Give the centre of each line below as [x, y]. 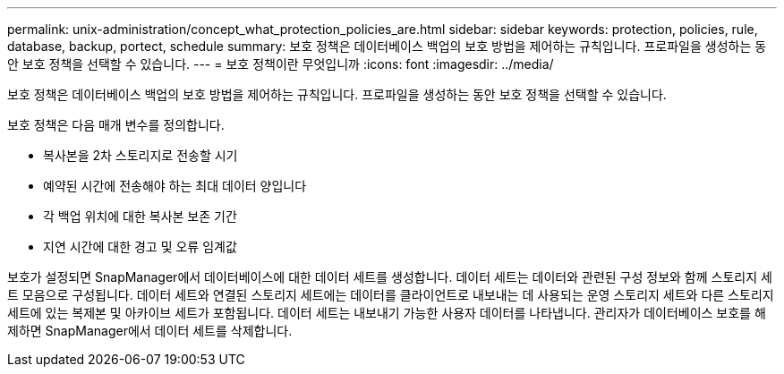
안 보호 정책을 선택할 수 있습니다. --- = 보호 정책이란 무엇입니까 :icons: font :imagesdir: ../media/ [281, 64]
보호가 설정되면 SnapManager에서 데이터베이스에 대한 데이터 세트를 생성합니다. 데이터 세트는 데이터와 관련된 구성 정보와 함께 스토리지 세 [390, 277]
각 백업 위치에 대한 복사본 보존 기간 [140, 216]
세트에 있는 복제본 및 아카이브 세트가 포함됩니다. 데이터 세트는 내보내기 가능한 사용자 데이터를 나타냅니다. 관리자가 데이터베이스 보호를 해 [387, 313]
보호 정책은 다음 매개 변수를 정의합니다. [116, 125]
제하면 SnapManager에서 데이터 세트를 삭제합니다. [150, 331]
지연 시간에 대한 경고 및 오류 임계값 [140, 246]
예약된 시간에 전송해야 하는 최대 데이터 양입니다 [175, 186]
